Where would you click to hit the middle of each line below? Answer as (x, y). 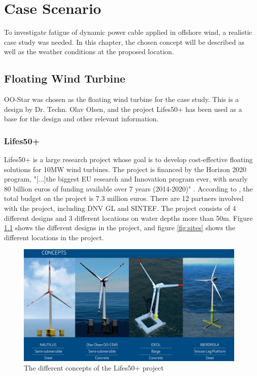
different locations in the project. (54, 237)
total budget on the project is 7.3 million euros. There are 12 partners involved (124, 198)
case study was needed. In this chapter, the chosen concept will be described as (124, 42)
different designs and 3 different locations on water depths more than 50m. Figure (128, 218)
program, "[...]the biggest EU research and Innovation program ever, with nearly (126, 179)
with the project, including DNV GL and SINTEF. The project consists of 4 (120, 208)
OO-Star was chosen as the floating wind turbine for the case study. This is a (122, 99)
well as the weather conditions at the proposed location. (89, 51)
